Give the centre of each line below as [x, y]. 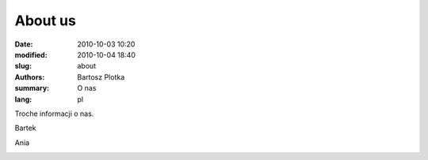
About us [46, 20]
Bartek [25, 128]
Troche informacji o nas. [54, 113]
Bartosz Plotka [101, 77]
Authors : [30, 77]
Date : [24, 44]
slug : [23, 66]
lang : [23, 99]
